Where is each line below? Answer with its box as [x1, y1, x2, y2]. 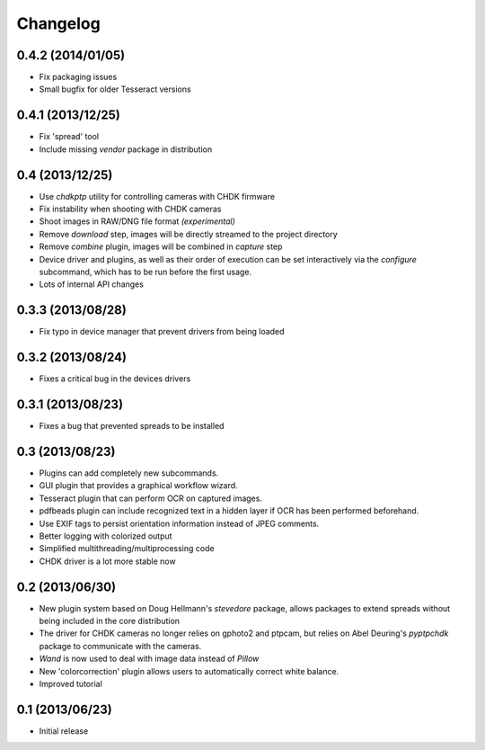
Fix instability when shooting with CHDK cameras [39, 203, 222, 215]
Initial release [39, 725, 89, 737]
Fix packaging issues [39, 72, 118, 83]
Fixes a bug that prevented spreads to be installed [39, 421, 225, 432]
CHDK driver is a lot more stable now [39, 556, 176, 567]
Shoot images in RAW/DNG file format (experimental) [39, 216, 235, 227]
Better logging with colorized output [39, 531, 172, 541]
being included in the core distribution [39, 616, 180, 627]
